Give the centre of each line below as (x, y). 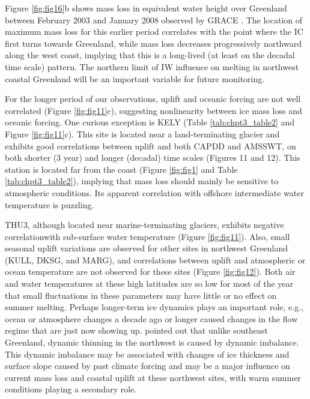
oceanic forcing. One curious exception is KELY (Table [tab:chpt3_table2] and (150, 122)
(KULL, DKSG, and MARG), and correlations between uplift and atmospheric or (155, 259)
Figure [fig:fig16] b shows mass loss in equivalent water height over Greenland (146, 8)
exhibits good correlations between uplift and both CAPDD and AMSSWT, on (150, 145)
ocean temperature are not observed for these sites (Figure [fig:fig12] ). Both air (150, 271)
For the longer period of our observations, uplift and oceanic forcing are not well (153, 99)
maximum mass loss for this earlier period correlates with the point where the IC (154, 31)
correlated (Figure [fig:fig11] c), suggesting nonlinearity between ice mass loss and (153, 110)
